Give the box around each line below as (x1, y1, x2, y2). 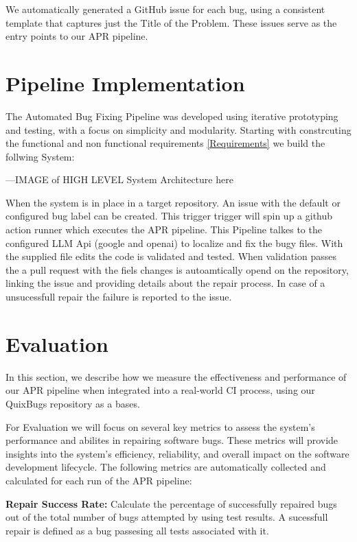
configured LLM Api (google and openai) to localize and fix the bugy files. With (5, 235, 343, 250)
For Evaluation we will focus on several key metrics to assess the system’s (5, 419, 315, 434)
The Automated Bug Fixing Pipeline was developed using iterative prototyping (5, 108, 338, 123)
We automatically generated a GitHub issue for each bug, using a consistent (5, 2, 325, 16)
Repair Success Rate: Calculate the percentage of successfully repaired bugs (5, 496, 337, 510)
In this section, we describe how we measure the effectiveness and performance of (5, 369, 347, 384)
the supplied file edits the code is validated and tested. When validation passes (5, 249, 336, 263)
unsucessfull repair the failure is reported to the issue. (5, 290, 232, 304)
